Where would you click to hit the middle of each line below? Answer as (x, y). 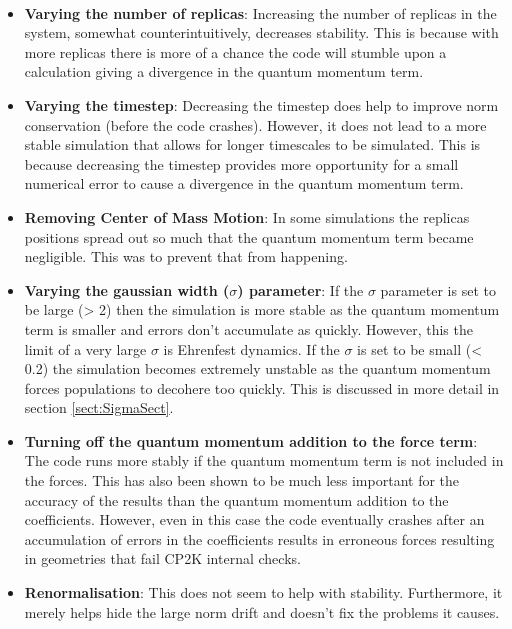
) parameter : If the (300, 289)
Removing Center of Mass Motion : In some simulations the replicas (247, 216)
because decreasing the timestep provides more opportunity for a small (241, 163)
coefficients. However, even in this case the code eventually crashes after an (254, 519)
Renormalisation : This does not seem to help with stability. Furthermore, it (263, 592)
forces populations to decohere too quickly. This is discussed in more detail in (262, 387)
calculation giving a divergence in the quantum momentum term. (224, 71)
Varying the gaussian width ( (127, 289)
